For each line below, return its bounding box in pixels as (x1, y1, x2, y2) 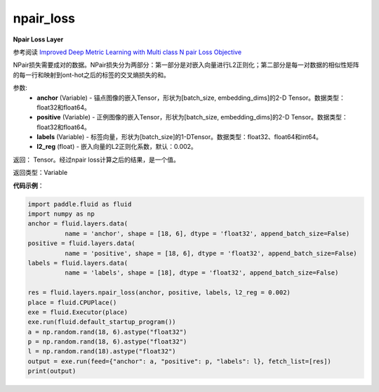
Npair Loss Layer (13, 35, 64, 44)
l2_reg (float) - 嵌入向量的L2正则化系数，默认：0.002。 (36, 143, 198, 151)
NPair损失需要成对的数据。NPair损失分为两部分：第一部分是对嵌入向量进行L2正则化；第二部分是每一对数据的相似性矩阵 (13, 60, 359, 70)
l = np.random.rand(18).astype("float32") (27, 348, 176, 355)
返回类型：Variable (13, 169, 68, 177)
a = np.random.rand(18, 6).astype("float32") (27, 327, 187, 336)
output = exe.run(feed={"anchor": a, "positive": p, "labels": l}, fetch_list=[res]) (27, 357, 331, 365)
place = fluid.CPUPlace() (27, 299, 117, 306)
